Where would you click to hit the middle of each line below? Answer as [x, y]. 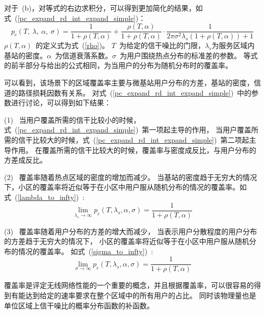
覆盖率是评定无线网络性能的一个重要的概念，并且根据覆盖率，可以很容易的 [129, 285]
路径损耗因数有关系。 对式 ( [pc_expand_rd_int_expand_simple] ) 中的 [135, 92]
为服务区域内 [233, 45]
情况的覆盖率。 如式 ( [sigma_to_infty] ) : [86, 251]
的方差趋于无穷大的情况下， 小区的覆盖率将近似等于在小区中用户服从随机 [127, 241]
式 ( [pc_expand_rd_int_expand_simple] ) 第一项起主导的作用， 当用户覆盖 [128, 130]
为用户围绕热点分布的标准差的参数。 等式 [189, 55]
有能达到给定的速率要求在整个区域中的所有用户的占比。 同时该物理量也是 [134, 295]
